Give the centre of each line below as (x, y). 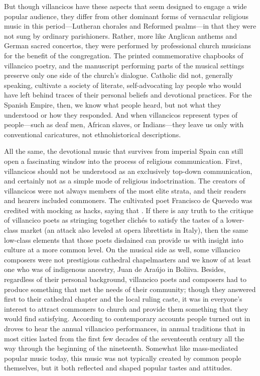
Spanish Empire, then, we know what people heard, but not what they (113, 104)
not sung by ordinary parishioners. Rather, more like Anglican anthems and (120, 35)
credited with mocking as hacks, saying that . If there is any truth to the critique (129, 210)
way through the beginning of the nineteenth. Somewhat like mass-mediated (121, 348)
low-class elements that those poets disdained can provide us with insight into (124, 240)
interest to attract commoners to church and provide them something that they (126, 308)
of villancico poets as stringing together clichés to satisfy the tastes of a (114, 220)
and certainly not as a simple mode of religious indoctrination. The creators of (125, 181)
